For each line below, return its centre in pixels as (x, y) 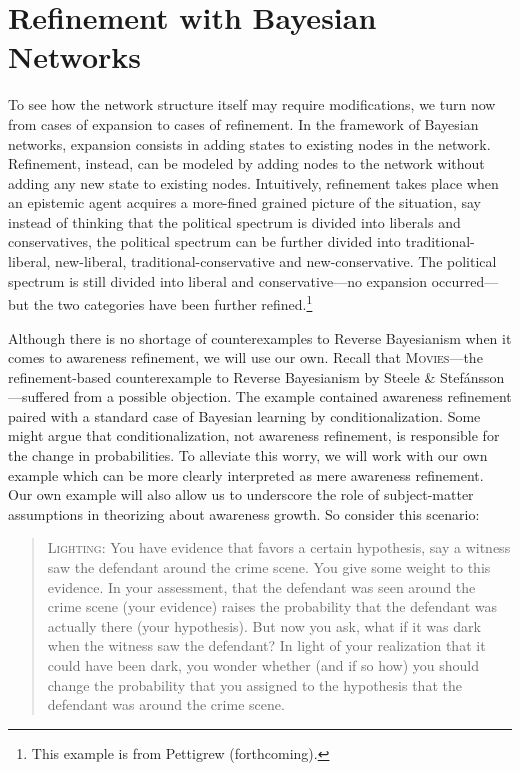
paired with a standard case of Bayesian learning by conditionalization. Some (244, 415)
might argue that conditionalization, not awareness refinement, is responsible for (254, 435)
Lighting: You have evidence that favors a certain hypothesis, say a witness (279, 547)
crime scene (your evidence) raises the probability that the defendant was (272, 606)
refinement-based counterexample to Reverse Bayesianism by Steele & (222, 376)
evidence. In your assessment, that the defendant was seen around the (261, 586)
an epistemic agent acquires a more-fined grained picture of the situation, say (244, 202)
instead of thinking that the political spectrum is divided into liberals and (234, 221)
